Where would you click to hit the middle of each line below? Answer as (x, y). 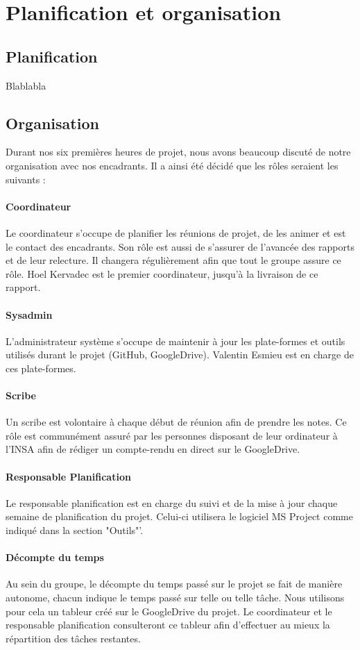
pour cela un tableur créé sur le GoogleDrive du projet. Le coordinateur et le (169, 611)
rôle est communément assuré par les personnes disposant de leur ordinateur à (172, 435)
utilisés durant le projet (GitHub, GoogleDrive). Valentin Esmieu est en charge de (180, 355)
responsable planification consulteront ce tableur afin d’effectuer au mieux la (168, 625)
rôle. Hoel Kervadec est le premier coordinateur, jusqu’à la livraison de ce (162, 273)
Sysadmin (29, 314)
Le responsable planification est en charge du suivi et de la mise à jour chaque (172, 502)
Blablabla (26, 85)
